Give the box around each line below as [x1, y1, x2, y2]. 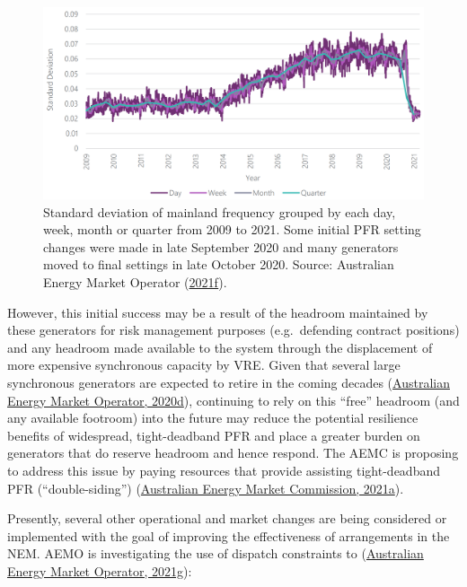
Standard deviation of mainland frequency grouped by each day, [43, 202, 396, 221]
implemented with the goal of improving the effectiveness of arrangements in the [7, 526, 450, 545]
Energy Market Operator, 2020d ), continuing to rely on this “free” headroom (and [7, 390, 460, 409]
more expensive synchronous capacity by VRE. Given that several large [7, 355, 401, 374]
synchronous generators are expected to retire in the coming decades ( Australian [7, 373, 450, 391]
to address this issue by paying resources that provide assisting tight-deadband [7, 460, 440, 479]
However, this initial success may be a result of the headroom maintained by [7, 302, 428, 321]
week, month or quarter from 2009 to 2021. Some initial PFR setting [43, 220, 421, 239]
